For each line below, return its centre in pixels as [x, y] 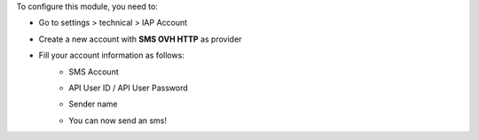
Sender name [93, 104]
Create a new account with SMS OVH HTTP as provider [140, 39]
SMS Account [94, 72]
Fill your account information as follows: [112, 55]
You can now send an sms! [118, 121]
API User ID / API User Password [128, 88]
